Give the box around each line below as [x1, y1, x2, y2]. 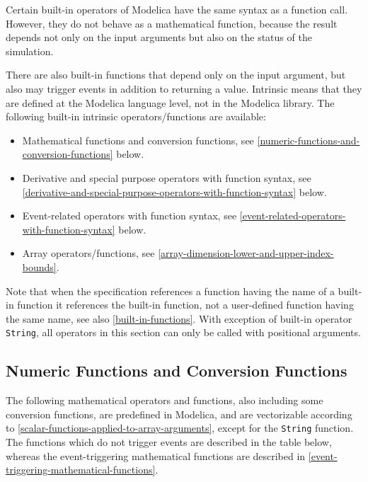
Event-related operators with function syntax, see [22, 208, 237, 223]
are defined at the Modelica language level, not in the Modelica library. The [6, 95, 335, 110]
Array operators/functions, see [22, 246, 155, 260]
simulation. [6, 43, 54, 58]
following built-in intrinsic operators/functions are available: [6, 109, 266, 124]
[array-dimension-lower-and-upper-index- [158, 246, 334, 260]
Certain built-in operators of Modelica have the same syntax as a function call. [6, 2, 348, 16]
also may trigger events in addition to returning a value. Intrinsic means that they [6, 81, 362, 96]
